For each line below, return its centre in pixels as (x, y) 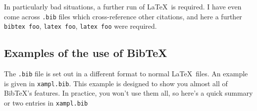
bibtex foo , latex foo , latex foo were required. (80, 26)
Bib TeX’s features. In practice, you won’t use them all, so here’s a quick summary (128, 93)
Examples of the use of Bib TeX (86, 53)
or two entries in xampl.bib (46, 103)
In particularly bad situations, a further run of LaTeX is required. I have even (123, 6)
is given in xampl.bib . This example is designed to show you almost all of (116, 83)
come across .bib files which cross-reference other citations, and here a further (123, 16)
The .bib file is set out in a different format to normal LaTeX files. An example (126, 74)
